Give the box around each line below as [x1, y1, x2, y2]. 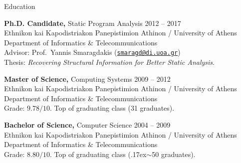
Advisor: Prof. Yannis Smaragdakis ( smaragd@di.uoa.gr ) [4, 47, 181, 57]
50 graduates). [152, 149, 196, 159]
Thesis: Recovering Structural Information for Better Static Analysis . [4, 57, 215, 67]
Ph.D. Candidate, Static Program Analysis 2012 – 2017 [4, 17, 181, 28]
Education [4, 1, 35, 11]
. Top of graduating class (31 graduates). [49, 103, 175, 113]
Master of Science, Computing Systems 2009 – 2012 [4, 73, 171, 84]
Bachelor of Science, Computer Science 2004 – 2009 [4, 120, 171, 130]
